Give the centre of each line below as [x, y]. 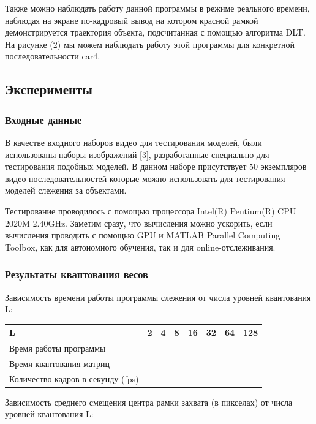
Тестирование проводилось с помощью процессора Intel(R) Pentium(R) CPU [151, 210]
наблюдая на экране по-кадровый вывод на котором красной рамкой [132, 20]
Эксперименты [49, 89]
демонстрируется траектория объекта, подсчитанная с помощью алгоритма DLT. [155, 32]
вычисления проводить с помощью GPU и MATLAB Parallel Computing [143, 235]
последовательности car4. [53, 56]
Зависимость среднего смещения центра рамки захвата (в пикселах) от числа [149, 402]
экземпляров [284, 166]
